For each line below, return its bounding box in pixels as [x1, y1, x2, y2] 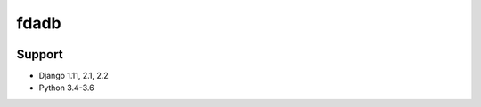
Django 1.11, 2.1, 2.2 [38, 71, 109, 81]
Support [16, 47, 63, 62]
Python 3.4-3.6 [38, 82, 94, 93]
